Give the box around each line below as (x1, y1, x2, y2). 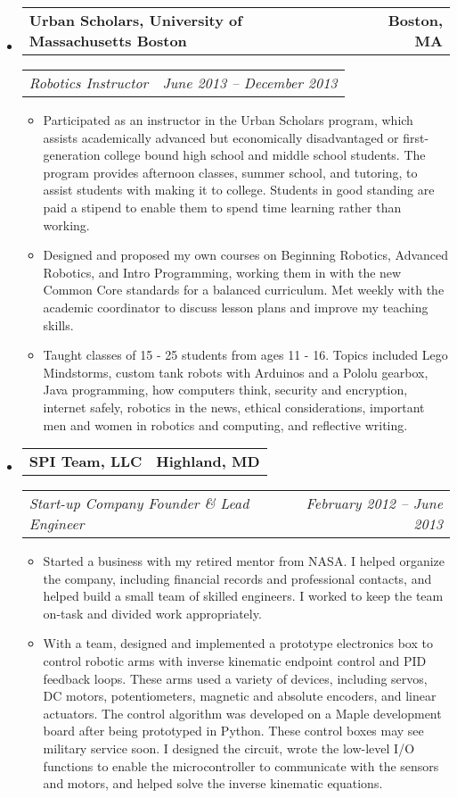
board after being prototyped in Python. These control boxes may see (43, 721, 424, 740)
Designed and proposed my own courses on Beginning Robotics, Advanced (43, 245, 449, 264)
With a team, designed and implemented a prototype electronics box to (43, 634, 433, 653)
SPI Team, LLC (29, 451, 143, 472)
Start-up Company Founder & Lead (29, 493, 249, 514)
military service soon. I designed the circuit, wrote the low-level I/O (43, 739, 415, 758)
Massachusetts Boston (29, 30, 187, 51)
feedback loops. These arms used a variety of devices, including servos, (43, 669, 428, 687)
